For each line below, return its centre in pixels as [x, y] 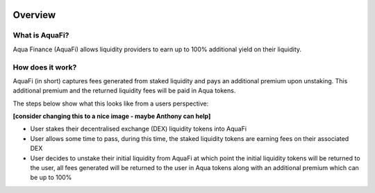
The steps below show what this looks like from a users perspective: [111, 103]
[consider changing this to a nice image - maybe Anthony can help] [112, 116]
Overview [34, 15]
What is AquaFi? [41, 35]
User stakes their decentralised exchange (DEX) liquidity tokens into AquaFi [138, 129]
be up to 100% [51, 178]
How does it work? [45, 67]
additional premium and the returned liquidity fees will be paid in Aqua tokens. [124, 91]
